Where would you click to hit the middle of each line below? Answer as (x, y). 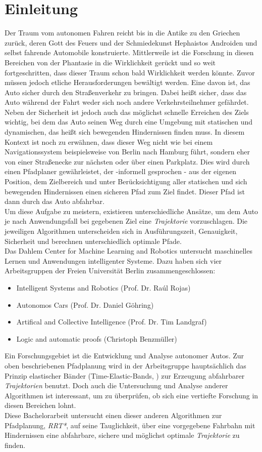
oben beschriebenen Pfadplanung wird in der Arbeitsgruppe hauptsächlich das (125, 365)
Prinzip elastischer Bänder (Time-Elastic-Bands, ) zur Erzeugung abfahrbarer (125, 375)
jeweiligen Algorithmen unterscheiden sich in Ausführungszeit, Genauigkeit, (121, 231)
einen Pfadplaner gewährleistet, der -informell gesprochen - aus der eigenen (121, 171)
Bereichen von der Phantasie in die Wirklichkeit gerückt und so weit (110, 62)
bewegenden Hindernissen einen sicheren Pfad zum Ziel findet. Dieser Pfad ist (125, 191)
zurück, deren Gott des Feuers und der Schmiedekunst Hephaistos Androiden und (131, 42)
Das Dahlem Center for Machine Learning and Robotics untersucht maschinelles (128, 251)
